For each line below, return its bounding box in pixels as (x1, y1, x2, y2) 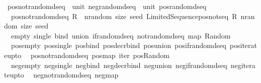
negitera (230, 59, 255, 70)
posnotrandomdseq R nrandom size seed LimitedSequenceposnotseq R (11, 10, 237, 21)
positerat (229, 40, 257, 50)
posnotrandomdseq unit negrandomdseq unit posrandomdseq (7, 1, 207, 11)
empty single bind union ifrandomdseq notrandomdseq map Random (11, 30, 231, 40)
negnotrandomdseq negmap (33, 69, 119, 80)
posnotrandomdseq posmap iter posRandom (30, 49, 169, 60)
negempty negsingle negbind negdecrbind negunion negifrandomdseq (11, 59, 227, 70)
